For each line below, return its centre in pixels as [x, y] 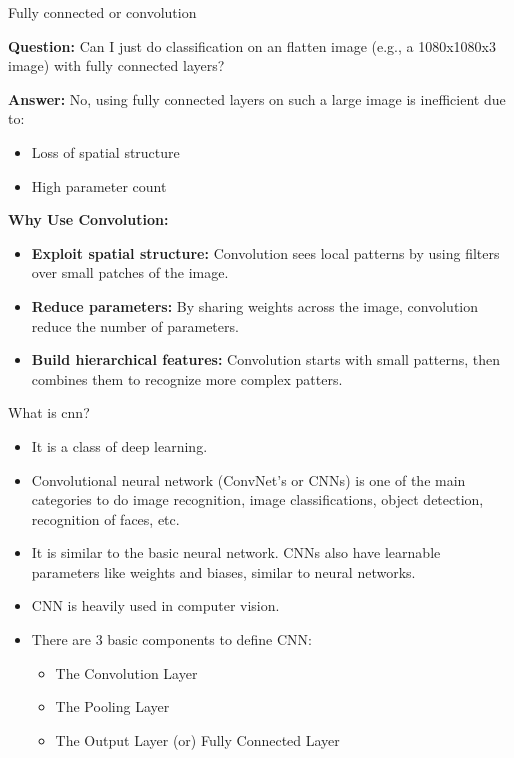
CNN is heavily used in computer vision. [155, 605]
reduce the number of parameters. [135, 325]
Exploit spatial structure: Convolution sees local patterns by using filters [265, 252]
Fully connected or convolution [102, 12]
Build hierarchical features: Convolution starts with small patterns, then [266, 359]
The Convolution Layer [126, 672]
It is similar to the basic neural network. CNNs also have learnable [236, 552]
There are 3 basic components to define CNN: [171, 639]
